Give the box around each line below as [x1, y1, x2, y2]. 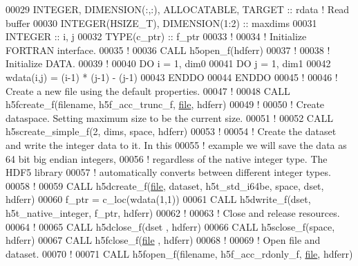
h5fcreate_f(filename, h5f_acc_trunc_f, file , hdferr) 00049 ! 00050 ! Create [6, 97, 325, 112]
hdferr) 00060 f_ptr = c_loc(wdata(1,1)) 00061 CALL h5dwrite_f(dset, [6, 192, 311, 206]
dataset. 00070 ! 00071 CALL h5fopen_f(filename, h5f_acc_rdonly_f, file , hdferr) [6, 246, 353, 260]
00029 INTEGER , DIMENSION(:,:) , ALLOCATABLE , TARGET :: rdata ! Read [6, 2, 350, 16]
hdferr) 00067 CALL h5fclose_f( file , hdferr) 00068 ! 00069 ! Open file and [6, 233, 321, 247]
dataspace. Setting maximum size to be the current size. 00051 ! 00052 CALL [6, 110, 333, 125]
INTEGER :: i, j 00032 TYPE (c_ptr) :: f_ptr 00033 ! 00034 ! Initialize [6, 29, 307, 44]
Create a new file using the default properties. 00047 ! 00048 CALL [6, 83, 290, 98]
